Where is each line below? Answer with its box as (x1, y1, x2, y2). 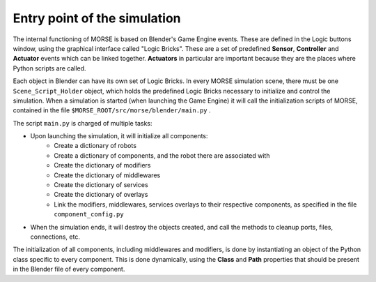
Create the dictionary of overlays (54, 191, 148, 199)
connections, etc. (30, 232, 80, 241)
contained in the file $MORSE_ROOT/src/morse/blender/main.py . (13, 106, 211, 114)
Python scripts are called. (13, 64, 86, 73)
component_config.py (54, 210, 125, 218)
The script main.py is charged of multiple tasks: (13, 119, 152, 127)
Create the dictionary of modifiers (54, 161, 151, 170)
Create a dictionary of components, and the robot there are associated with (54, 151, 270, 160)
